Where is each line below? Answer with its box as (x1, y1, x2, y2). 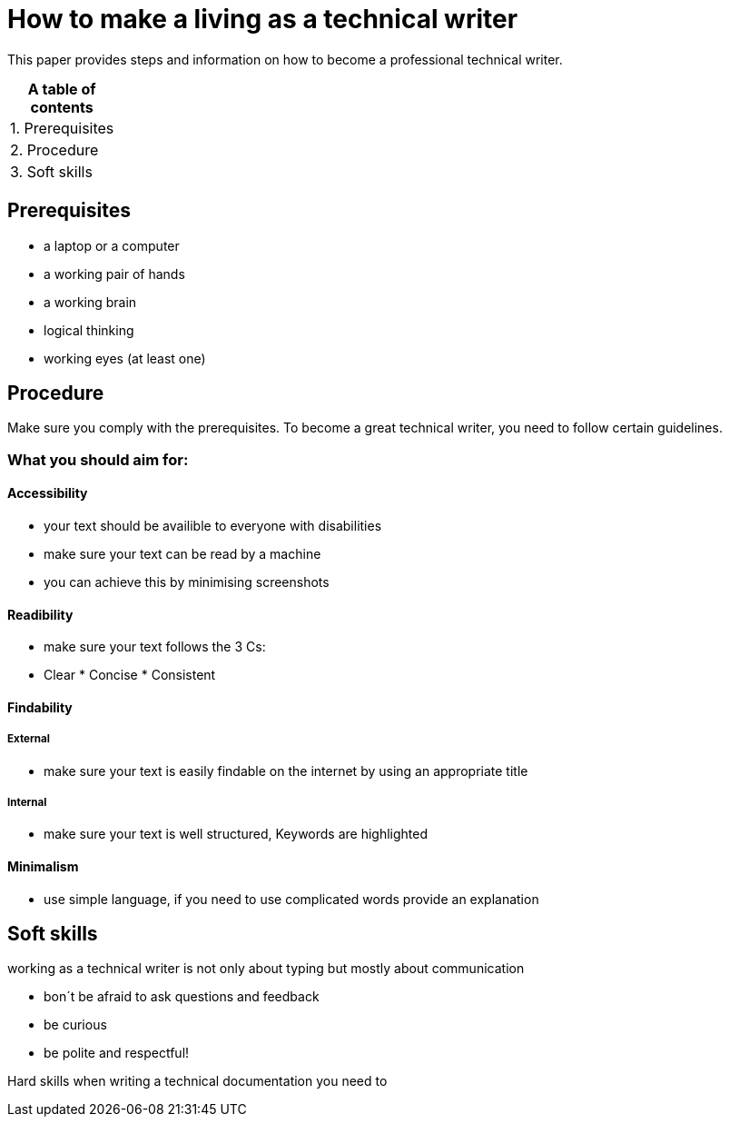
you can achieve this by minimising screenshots (44, 574, 330, 591)
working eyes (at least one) (44, 350, 206, 366)
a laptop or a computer (44, 237, 180, 254)
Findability (7, 699, 73, 715)
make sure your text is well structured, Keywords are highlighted (44, 826, 429, 842)
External (7, 732, 50, 746)
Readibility (7, 606, 74, 622)
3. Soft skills (10, 162, 93, 181)
